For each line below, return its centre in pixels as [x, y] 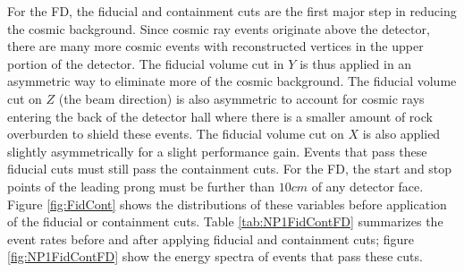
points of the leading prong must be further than [141, 186]
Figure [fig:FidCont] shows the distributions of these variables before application [227, 204]
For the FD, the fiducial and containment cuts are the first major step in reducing [232, 11]
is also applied [401, 134]
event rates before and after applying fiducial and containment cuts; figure [211, 238]
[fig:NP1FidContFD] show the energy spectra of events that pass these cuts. [215, 256]
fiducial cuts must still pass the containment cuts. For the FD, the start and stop [230, 169]
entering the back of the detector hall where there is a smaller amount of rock [220, 116]
